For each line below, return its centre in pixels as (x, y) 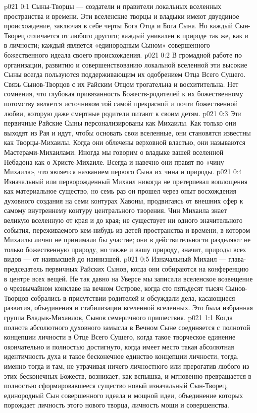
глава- (237, 259)
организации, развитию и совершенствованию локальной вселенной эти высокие (126, 64)
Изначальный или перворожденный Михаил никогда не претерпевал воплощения (126, 181)
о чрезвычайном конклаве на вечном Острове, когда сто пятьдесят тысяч (114, 288)
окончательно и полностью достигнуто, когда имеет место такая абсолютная (119, 346)
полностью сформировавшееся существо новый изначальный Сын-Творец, (116, 385)
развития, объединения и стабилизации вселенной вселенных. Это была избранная (128, 308)
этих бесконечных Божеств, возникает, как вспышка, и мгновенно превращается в (128, 376)
